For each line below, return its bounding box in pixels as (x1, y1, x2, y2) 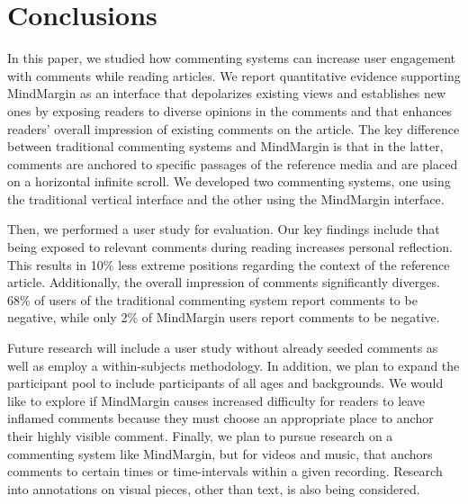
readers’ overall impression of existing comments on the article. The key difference (7, 119, 460, 138)
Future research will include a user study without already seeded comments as (7, 338, 438, 357)
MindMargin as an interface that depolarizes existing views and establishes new (7, 84, 446, 103)
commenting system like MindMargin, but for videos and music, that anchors (7, 444, 433, 463)
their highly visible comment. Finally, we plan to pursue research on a (7, 427, 393, 445)
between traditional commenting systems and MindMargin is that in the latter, (7, 137, 444, 156)
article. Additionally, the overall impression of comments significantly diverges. (7, 273, 440, 292)
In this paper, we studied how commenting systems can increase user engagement (7, 49, 455, 67)
